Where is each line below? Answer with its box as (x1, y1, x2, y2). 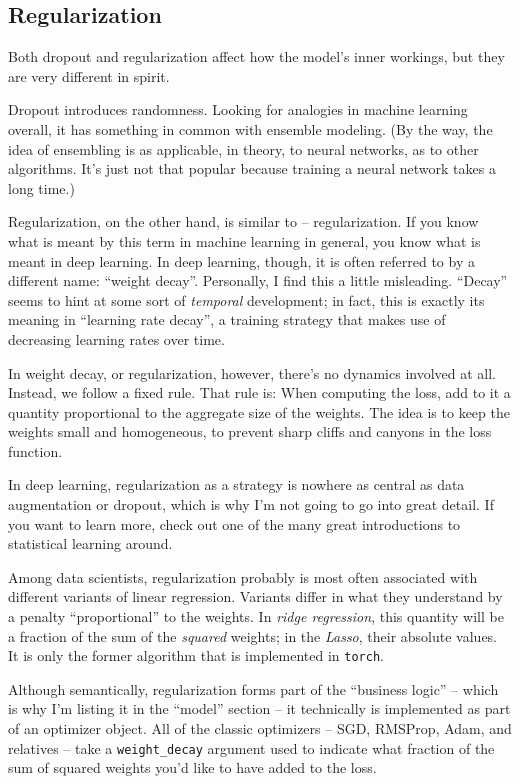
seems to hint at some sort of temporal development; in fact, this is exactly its (8, 289, 485, 310)
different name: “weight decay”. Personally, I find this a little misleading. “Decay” (8, 270, 508, 291)
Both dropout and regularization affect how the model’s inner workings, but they (8, 46, 505, 67)
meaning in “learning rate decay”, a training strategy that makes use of (8, 309, 446, 330)
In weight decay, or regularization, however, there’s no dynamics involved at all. (8, 362, 497, 383)
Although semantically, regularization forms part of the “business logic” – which (8, 678, 499, 699)
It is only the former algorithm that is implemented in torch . (8, 645, 384, 666)
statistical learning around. (8, 533, 173, 554)
